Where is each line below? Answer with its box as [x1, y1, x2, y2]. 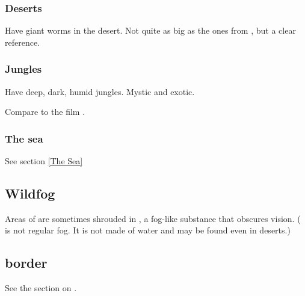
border [5, 253, 48, 272]
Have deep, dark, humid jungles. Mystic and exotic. [5, 85, 195, 97]
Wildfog [5, 184, 55, 203]
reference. [5, 35, 40, 48]
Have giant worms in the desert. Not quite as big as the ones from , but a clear [5, 24, 296, 37]
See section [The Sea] [5, 155, 83, 167]
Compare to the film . [5, 105, 85, 118]
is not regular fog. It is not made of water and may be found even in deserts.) [5, 224, 291, 236]
